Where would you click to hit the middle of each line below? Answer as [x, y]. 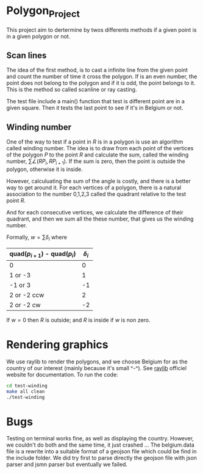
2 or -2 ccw [27, 295]
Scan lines [27, 55]
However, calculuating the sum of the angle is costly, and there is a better [98, 181]
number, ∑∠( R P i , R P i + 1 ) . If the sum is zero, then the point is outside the [96, 162]
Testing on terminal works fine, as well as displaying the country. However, [100, 439]
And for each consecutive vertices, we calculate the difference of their [95, 212]
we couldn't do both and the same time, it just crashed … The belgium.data [101, 445]
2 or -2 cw [25, 305]
